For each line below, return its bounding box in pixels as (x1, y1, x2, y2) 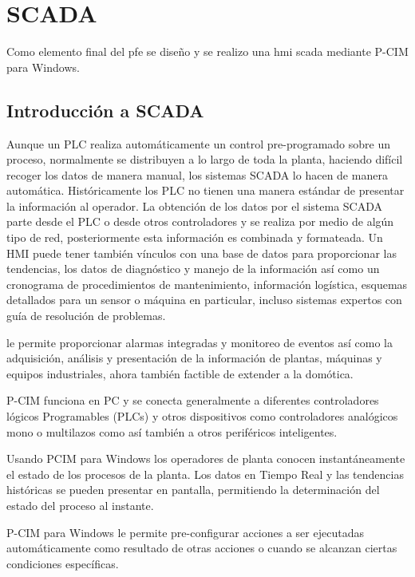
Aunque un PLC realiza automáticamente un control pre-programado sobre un (6, 135, 390, 152)
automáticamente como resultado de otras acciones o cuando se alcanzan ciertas (6, 539, 397, 556)
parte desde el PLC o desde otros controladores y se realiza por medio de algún (6, 213, 394, 230)
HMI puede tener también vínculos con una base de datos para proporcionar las (6, 244, 397, 261)
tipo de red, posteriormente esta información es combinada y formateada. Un (6, 229, 383, 246)
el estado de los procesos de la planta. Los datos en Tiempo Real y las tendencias (6, 465, 404, 482)
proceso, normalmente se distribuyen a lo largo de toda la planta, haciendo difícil (6, 151, 403, 168)
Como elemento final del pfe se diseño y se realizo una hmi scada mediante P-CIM (6, 43, 409, 60)
